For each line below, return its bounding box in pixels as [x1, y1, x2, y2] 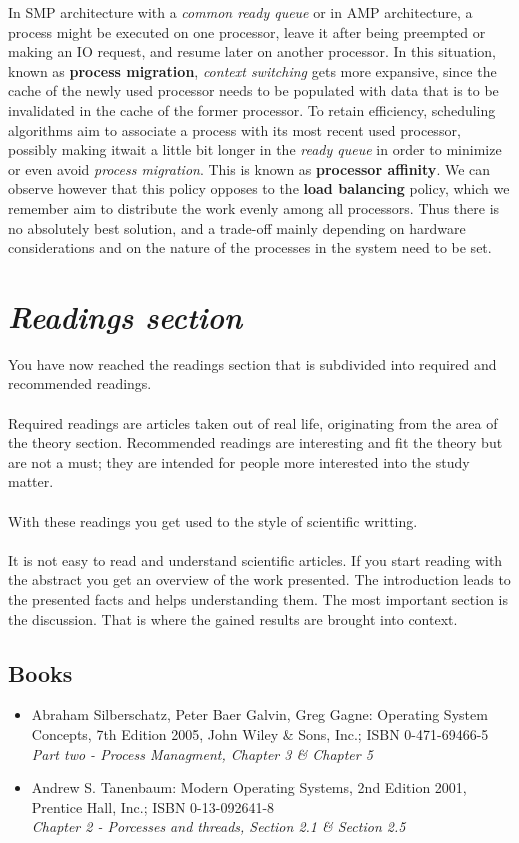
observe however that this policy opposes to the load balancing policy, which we [8, 178, 510, 199]
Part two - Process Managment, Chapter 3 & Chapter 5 [31, 743, 373, 764]
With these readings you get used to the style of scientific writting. [8, 510, 418, 531]
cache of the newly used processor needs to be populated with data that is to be [8, 80, 499, 101]
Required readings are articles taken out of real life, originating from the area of [8, 412, 498, 433]
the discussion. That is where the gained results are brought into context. [8, 608, 458, 629]
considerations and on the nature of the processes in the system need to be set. [8, 237, 492, 258]
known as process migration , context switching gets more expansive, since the [8, 60, 497, 81]
